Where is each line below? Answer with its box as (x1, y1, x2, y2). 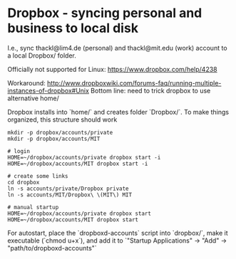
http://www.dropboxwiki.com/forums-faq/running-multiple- (47, 78, 222, 87)
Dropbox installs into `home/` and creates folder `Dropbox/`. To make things (7, 107, 230, 116)
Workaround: (7, 78, 46, 87)
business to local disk (7, 20, 139, 36)
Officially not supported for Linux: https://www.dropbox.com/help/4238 (7, 65, 217, 73)
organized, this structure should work (7, 115, 118, 124)
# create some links (7, 172, 69, 179)
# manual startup (7, 203, 59, 211)
